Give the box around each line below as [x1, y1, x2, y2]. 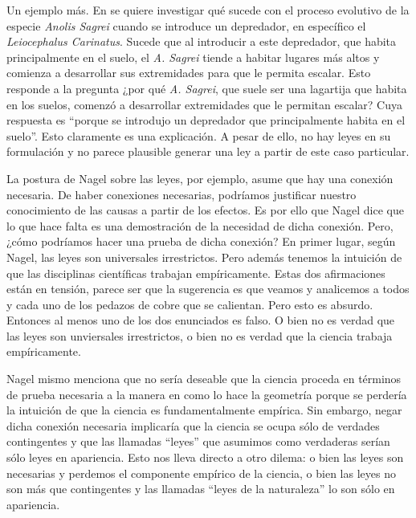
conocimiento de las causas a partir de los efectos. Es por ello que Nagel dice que [6, 202, 404, 218]
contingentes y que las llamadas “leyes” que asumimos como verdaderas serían [6, 433, 390, 450]
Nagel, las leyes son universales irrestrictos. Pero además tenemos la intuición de [6, 248, 402, 265]
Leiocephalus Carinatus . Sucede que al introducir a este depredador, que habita [6, 33, 397, 50]
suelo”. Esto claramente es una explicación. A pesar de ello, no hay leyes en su [6, 127, 391, 144]
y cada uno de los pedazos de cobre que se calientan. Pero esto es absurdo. [6, 296, 373, 312]
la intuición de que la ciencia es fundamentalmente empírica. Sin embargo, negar [6, 402, 402, 418]
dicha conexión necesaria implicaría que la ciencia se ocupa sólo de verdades [6, 417, 380, 434]
